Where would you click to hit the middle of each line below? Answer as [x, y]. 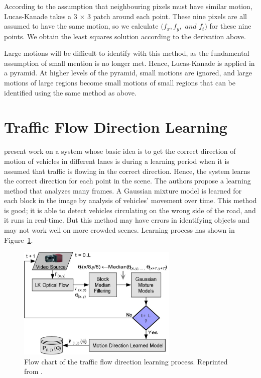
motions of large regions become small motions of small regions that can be [120, 83]
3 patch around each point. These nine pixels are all [167, 16]
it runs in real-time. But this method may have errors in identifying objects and [127, 220]
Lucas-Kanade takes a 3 [41, 16]
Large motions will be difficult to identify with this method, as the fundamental [127, 53]
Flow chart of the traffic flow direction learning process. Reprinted [126, 361]
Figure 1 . [19, 240]
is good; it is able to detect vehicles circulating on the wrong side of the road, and [130, 210]
